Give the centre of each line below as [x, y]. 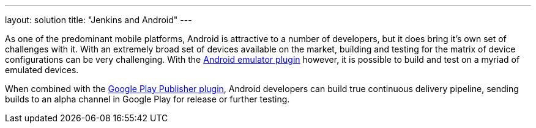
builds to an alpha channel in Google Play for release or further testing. [147, 99]
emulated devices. [42, 70]
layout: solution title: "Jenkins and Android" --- [99, 20]
